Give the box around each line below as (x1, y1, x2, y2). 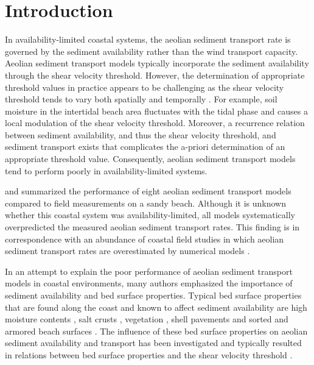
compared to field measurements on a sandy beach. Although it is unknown (5, 196, 286, 209)
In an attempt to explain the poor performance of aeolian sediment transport (5, 264, 293, 277)
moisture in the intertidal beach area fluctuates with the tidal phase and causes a (5, 104, 308, 117)
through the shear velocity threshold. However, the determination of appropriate (5, 68, 305, 81)
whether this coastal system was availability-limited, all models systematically (5, 208, 295, 221)
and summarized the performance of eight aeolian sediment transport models (5, 185, 291, 197)
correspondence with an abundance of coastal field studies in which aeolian (5, 232, 284, 245)
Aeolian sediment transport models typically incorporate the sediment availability (5, 57, 309, 69)
